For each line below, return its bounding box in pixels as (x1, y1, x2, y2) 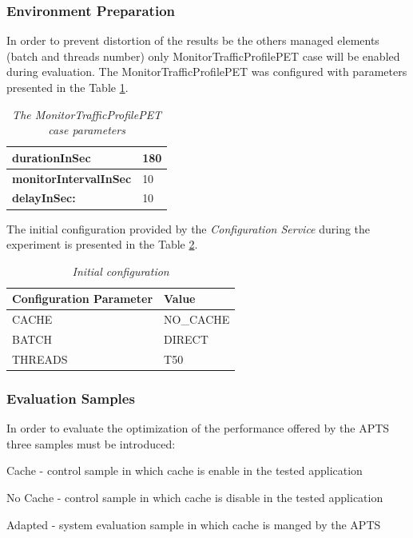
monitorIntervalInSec (12, 169, 132, 186)
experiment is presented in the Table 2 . (6, 236, 198, 253)
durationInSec (12, 149, 91, 165)
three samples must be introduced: (6, 435, 176, 452)
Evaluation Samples (6, 388, 135, 408)
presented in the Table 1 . (6, 79, 129, 95)
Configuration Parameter (12, 290, 153, 307)
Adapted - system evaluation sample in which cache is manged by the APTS (6, 516, 381, 532)
